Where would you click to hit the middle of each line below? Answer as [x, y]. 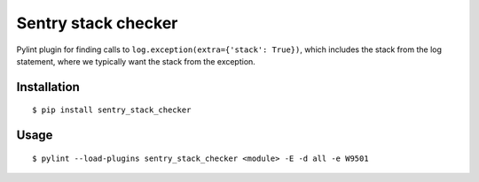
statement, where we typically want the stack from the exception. [136, 61]
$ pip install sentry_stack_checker [112, 110]
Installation [48, 87]
